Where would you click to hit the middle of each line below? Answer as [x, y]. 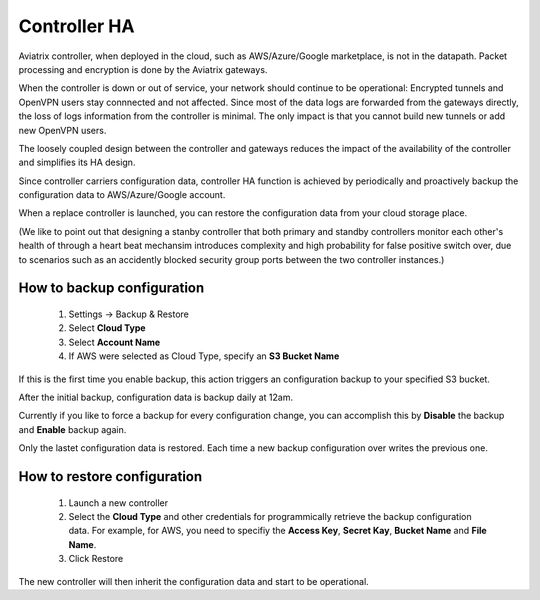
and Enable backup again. [72, 429]
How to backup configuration [111, 288]
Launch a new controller [118, 502]
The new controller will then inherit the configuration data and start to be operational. [193, 581]
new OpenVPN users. [62, 130]
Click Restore [96, 559]
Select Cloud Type [107, 328]
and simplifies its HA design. [77, 162]
